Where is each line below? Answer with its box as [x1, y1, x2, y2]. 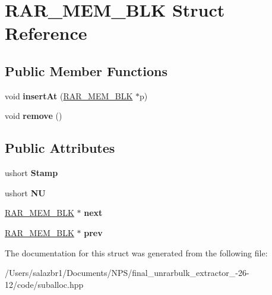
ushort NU [5, 186, 46, 199]
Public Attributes [5, 139, 115, 157]
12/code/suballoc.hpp [5, 278, 84, 290]
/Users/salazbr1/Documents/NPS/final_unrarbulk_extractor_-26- [5, 266, 249, 279]
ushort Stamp [5, 167, 58, 179]
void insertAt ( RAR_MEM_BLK [5, 89, 133, 102]
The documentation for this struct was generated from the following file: [5, 246, 268, 259]
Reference [5, 21, 87, 45]
